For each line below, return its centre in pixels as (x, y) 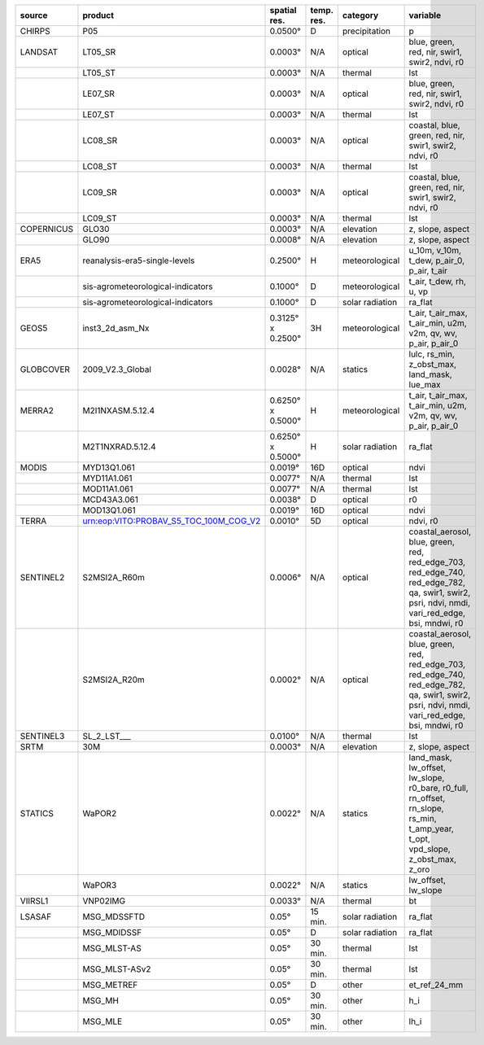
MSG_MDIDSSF (112, 932)
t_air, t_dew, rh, (438, 281)
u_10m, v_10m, (435, 250)
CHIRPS (35, 31)
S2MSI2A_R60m (114, 577)
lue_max (425, 385)
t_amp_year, (432, 829)
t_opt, (420, 839)
